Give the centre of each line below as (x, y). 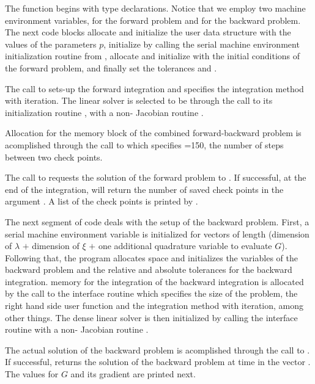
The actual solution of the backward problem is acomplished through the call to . (157, 350)
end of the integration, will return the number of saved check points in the (144, 189)
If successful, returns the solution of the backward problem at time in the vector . (158, 362)
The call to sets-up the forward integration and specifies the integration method (154, 88)
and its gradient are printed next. (133, 374)
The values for (32, 374)
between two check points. (54, 157)
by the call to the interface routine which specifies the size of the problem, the (151, 293)
